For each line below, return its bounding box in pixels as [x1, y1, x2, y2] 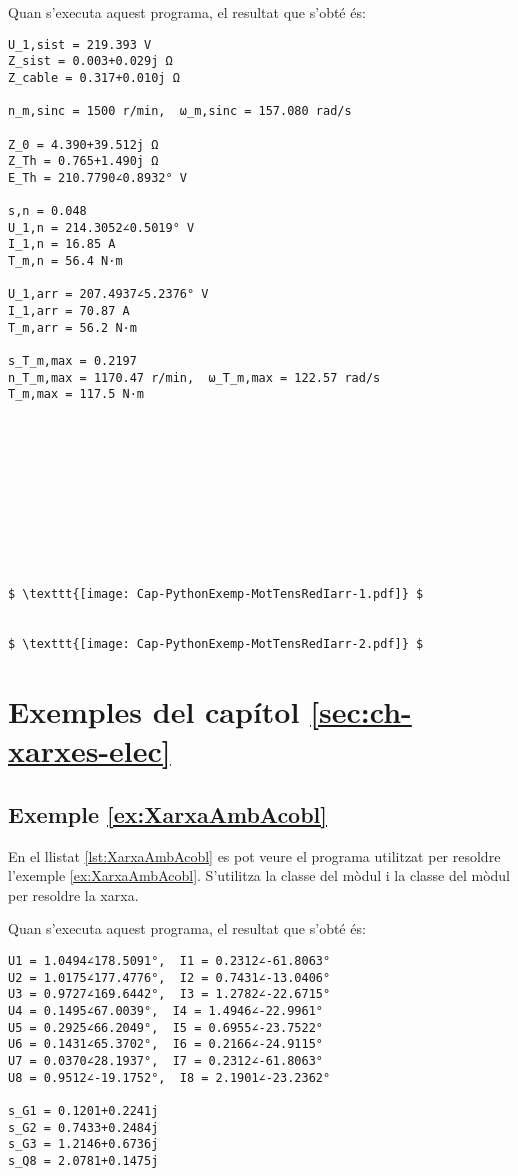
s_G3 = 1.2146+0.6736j [8, 1137, 159, 1152]
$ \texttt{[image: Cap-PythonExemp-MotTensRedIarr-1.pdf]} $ [8, 587, 424, 602]
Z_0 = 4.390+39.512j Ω [8, 137, 159, 152]
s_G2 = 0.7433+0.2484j [8, 1120, 159, 1135]
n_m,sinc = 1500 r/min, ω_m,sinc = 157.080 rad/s [8, 104, 352, 119]
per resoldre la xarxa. [8, 884, 139, 905]
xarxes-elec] [8, 730, 171, 771]
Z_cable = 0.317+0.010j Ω [8, 70, 180, 85]
